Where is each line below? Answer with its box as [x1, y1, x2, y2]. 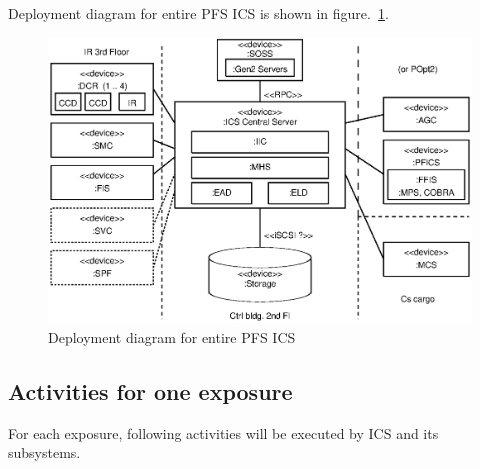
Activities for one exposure [8, 375, 293, 406]
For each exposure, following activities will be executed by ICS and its [8, 422, 439, 443]
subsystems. [8, 442, 81, 463]
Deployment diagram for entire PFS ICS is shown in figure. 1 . [8, 3, 389, 23]
